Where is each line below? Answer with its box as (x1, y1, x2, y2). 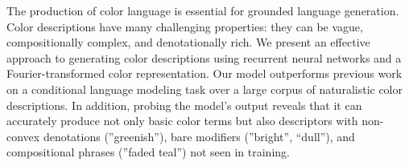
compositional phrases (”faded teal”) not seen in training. (6, 144, 290, 160)
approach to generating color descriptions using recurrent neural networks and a (6, 49, 402, 66)
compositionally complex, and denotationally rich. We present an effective (6, 34, 370, 51)
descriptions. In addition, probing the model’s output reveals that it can (6, 96, 362, 113)
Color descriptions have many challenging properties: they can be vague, (6, 18, 363, 34)
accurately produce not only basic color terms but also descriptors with (6, 112, 358, 129)
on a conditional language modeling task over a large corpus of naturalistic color (6, 80, 403, 97)
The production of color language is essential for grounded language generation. (6, 2, 399, 18)
